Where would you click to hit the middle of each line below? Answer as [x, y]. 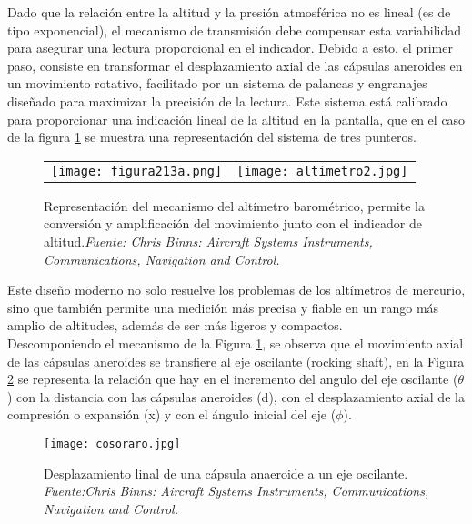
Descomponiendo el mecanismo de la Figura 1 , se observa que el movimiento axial [236, 343]
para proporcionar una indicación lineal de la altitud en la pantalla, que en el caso [236, 119]
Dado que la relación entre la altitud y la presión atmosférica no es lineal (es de [229, 12]
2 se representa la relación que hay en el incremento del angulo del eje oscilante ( [233, 379]
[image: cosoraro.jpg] [112, 443]
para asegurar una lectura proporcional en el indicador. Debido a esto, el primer [230, 48]
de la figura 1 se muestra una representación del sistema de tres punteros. [212, 137]
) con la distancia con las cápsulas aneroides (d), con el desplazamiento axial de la [236, 396]
